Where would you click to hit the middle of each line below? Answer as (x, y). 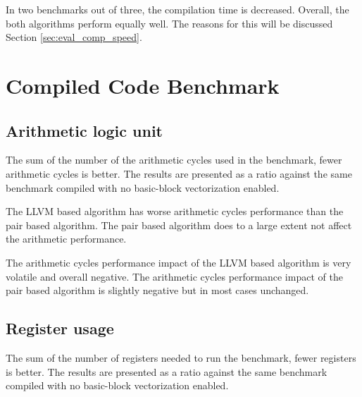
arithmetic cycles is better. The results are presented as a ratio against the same (179, 173)
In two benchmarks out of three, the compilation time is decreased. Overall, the (177, 9)
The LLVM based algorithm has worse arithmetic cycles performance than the (175, 211)
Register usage (60, 328)
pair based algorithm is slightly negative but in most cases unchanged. (157, 290)
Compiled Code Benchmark (143, 85)
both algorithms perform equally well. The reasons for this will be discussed (169, 23)
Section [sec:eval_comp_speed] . (74, 37)
